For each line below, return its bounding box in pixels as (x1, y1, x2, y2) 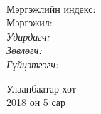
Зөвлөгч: (6, 43, 42, 58)
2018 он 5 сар (6, 95, 66, 110)
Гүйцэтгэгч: (6, 56, 59, 71)
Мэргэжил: (6, 15, 53, 30)
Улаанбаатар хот (6, 81, 76, 95)
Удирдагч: (6, 28, 50, 43)
